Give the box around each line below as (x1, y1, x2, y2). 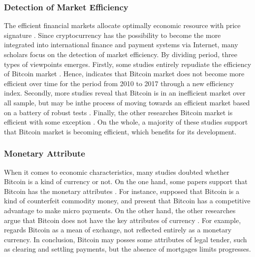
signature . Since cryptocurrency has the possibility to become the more (4, 30, 221, 40)
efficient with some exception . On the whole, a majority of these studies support (4, 117, 248, 127)
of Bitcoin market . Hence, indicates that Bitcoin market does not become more (4, 68, 245, 79)
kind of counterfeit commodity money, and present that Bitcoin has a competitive (4, 195, 251, 206)
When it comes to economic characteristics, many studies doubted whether (4, 166, 229, 177)
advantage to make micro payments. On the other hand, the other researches (4, 205, 236, 215)
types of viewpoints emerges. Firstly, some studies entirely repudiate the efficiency (4, 59, 252, 69)
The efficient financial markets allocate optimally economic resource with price (4, 20, 241, 31)
